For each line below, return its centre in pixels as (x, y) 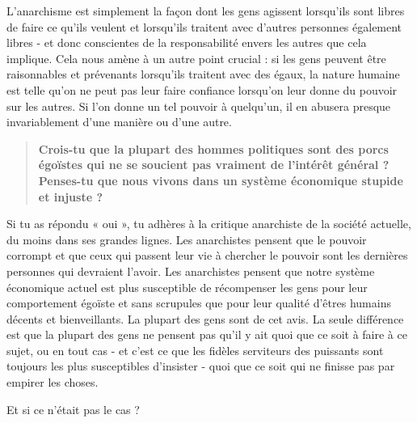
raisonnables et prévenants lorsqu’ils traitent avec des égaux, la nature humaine (203, 74)
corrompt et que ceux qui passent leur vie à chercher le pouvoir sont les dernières (207, 255)
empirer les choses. (53, 382)
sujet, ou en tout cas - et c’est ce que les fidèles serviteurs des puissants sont (195, 350)
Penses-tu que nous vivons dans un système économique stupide (221, 180)
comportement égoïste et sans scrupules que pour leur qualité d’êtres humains (199, 303)
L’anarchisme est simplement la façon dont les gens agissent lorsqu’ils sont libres (206, 11)
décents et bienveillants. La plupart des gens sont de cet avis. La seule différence (205, 318)
